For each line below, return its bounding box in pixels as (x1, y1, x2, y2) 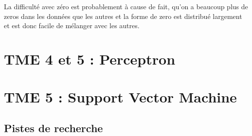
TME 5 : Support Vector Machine (4, 87, 237, 107)
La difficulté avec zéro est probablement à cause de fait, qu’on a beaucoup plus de (4, 1, 248, 11)
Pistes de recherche (4, 120, 103, 135)
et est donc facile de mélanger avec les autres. (4, 20, 140, 31)
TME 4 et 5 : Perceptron (4, 49, 176, 68)
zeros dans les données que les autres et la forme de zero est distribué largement (4, 11, 242, 21)
